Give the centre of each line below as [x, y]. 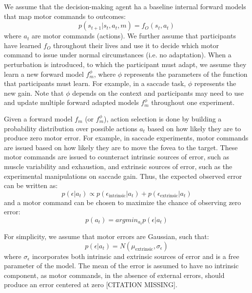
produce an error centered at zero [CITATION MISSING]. [91, 284]
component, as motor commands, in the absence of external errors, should [114, 275]
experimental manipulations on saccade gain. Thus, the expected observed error [123, 176]
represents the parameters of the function [186, 74]
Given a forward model [38, 118]
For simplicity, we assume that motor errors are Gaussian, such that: [107, 236]
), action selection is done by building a [163, 118]
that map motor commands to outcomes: [65, 16]
